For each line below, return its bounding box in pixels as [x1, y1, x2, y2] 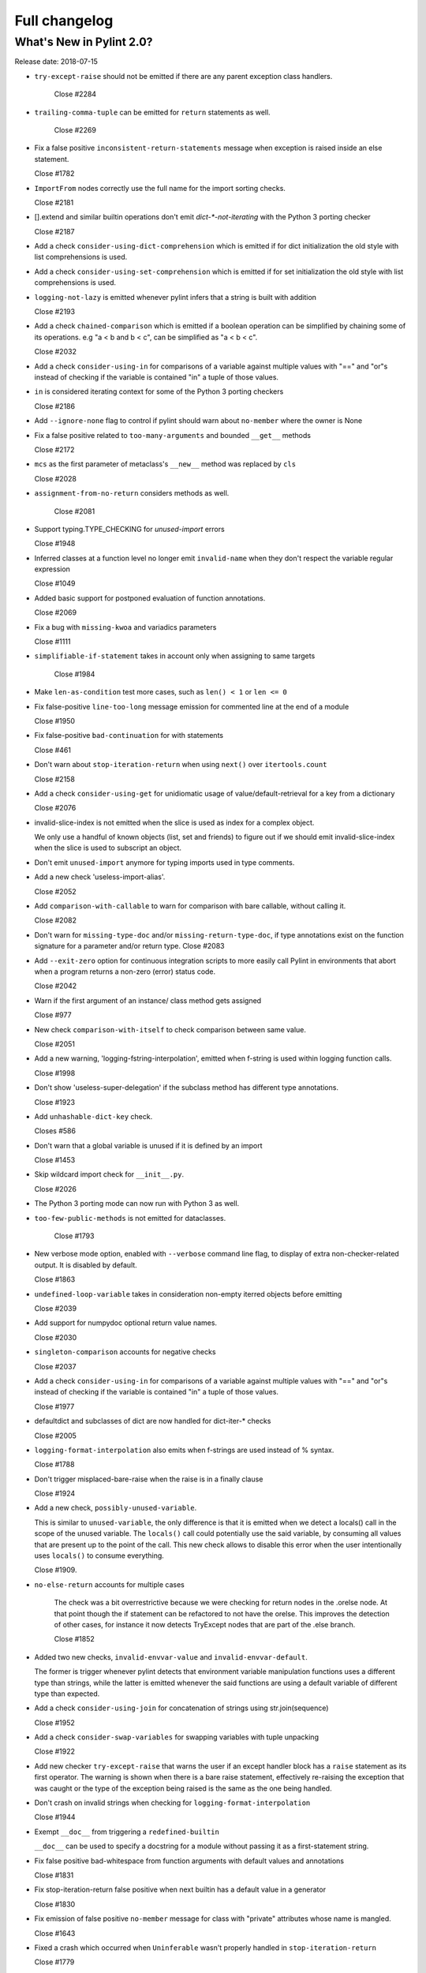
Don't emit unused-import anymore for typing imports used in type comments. [34, 857, 295, 867]
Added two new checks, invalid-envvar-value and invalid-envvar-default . [34, 1652, 308, 1661]
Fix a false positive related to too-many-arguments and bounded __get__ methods [34, 430, 312, 440]
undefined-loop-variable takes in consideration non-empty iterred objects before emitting [34, 1289, 342, 1298]
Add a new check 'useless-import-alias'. [34, 872, 166, 882]
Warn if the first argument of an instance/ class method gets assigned [34, 995, 262, 1005]
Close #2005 [34, 1431, 77, 1440]
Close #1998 [34, 1068, 76, 1077]
